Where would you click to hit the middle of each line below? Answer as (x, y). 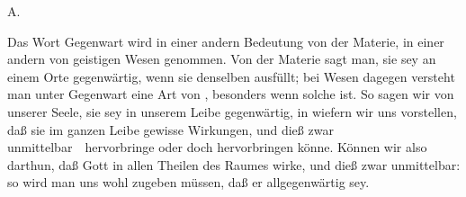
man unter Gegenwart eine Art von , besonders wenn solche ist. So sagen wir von (231, 94)
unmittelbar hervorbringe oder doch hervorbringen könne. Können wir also (217, 147)
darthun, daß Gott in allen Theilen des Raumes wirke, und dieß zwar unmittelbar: (234, 164)
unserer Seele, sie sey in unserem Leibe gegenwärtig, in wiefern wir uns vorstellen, (232, 111)
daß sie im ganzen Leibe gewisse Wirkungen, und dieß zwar (170, 129)
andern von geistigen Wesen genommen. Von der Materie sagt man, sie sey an (222, 59)
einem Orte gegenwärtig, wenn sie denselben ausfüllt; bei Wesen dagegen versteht (231, 76)
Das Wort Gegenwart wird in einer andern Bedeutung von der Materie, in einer (226, 41)
